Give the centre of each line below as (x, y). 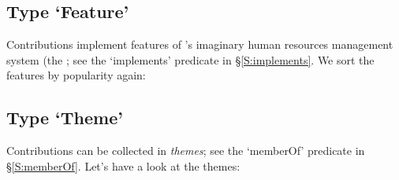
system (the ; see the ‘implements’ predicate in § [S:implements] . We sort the (190, 59)
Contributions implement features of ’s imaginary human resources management (200, 44)
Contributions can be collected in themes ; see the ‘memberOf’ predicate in (186, 151)
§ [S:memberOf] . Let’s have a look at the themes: (123, 165)
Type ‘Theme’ (65, 118)
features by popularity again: (76, 75)
